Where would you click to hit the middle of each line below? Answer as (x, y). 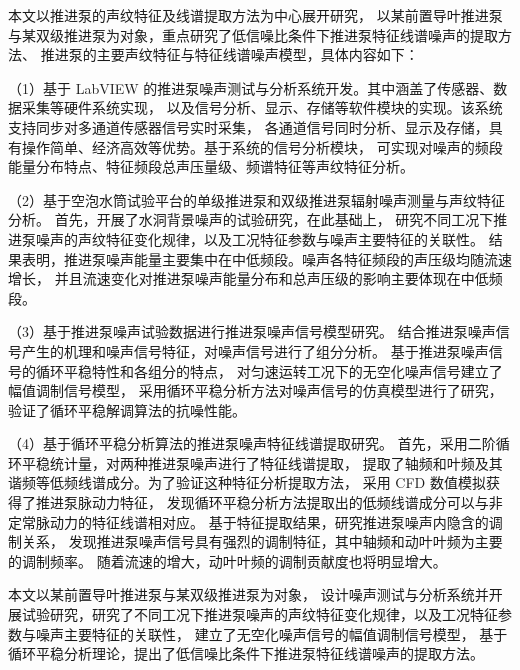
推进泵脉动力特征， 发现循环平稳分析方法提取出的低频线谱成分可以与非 (269, 502)
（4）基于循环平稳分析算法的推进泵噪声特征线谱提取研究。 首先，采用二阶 (252, 443)
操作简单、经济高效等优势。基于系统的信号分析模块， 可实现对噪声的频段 (262, 146)
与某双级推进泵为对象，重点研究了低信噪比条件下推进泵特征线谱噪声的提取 (253, 34)
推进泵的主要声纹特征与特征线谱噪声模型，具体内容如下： (229, 54)
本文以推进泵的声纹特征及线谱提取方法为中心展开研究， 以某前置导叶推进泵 (255, 15)
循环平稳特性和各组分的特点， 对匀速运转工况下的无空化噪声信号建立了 (269, 370)
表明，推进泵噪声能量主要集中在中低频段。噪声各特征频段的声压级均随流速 (266, 258)
